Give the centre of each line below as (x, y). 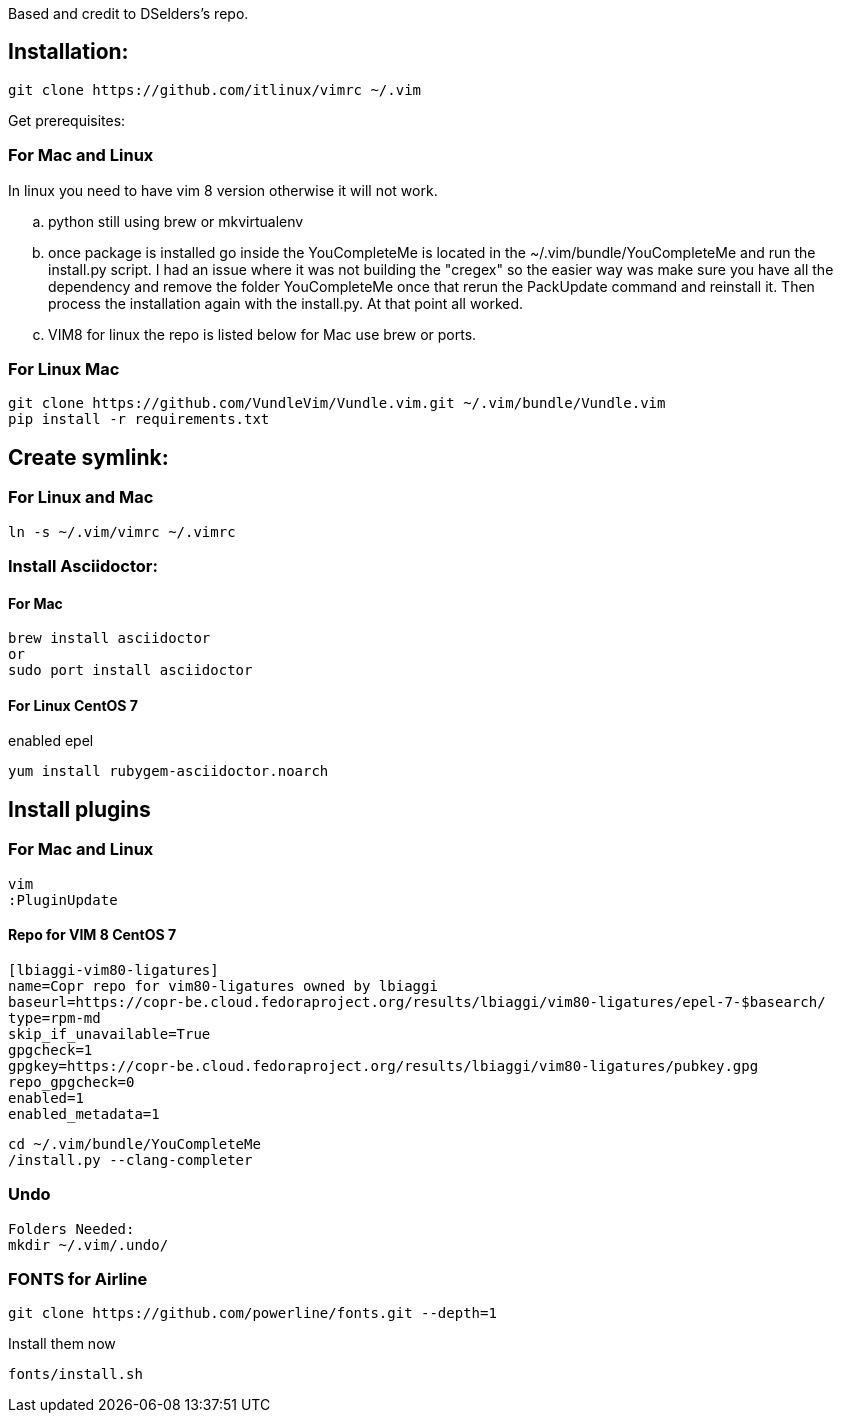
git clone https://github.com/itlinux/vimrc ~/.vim (215, 89)
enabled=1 (46, 1097)
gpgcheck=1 (50, 1049)
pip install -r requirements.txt (139, 419)
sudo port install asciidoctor (130, 670)
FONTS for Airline (78, 1278)
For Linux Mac (64, 368)
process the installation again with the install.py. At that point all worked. (286, 303)
